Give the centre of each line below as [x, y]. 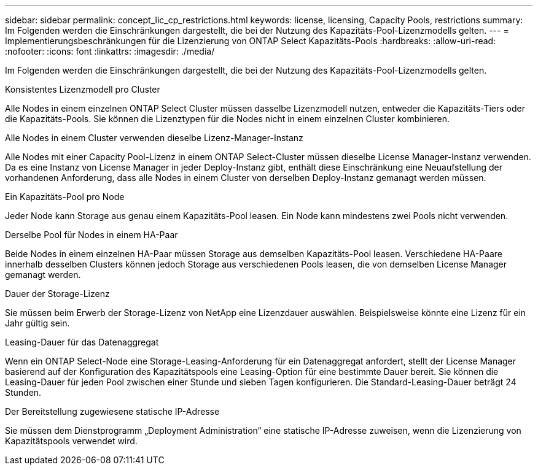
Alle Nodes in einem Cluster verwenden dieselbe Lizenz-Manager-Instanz [154, 138]
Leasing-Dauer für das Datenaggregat [82, 342]
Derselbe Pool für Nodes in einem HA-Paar [92, 235]
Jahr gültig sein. [37, 323]
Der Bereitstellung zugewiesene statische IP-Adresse [112, 411]
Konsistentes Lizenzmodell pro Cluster [83, 89]
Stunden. [23, 392]
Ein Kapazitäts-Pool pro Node [65, 197]
